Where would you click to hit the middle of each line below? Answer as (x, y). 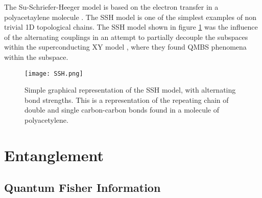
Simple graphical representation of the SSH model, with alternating (130, 90)
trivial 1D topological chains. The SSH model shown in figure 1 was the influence (131, 27)
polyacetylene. (46, 120)
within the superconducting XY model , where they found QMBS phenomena (125, 47)
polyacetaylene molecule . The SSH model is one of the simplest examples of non (130, 17)
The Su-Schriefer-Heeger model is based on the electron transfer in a (111, 7)
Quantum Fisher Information (82, 188)
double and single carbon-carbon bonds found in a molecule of (122, 110)
